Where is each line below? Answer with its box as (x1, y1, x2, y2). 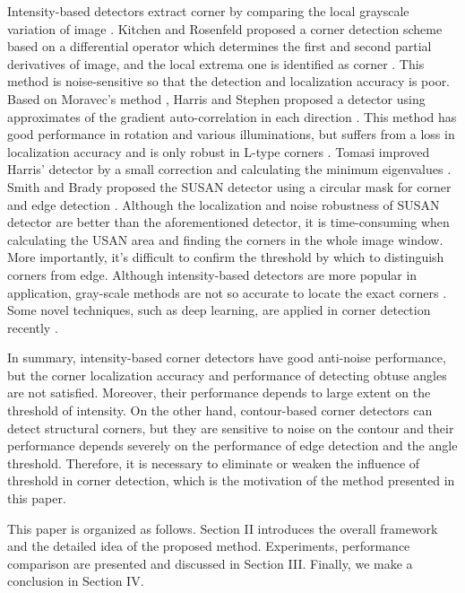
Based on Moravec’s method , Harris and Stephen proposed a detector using (7, 89, 426, 108)
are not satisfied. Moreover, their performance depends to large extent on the (7, 383, 431, 402)
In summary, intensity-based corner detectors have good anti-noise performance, (7, 348, 446, 367)
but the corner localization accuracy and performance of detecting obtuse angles (7, 365, 447, 384)
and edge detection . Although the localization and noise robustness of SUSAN (7, 195, 440, 214)
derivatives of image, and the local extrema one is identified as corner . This (7, 54, 425, 73)
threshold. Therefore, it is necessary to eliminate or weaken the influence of (7, 453, 420, 472)
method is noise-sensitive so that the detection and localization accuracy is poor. (7, 72, 451, 91)
